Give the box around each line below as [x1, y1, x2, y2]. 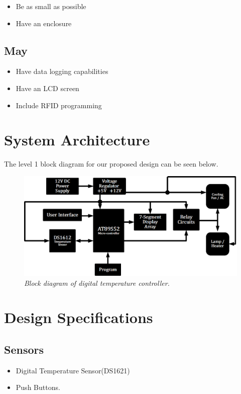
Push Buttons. [16, 382, 60, 392]
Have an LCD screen [16, 83, 79, 93]
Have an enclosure [16, 18, 72, 28]
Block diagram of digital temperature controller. [24, 277, 170, 288]
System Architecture [4, 129, 150, 150]
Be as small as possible [16, 1, 86, 11]
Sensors [4, 341, 44, 357]
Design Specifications [4, 307, 153, 328]
